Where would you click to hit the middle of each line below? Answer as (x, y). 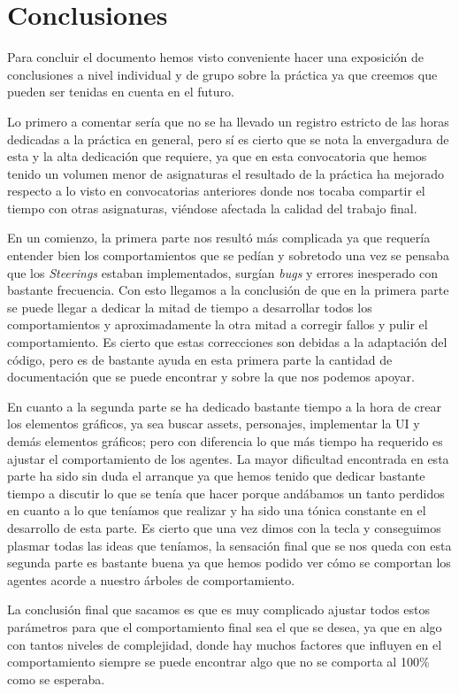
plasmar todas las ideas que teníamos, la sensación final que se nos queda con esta (229, 545)
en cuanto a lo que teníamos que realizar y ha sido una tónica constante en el (217, 510)
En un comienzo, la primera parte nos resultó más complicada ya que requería (219, 238)
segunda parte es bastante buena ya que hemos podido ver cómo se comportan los (229, 563)
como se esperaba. (56, 679)
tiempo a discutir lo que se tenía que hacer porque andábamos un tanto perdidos (226, 493)
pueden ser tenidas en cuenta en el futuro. (121, 92)
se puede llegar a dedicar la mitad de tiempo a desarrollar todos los (190, 307)
